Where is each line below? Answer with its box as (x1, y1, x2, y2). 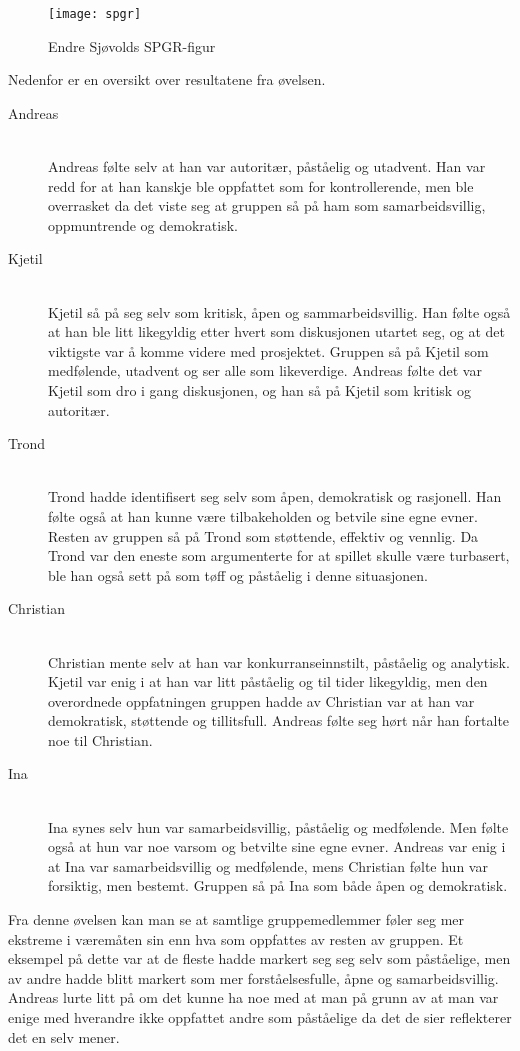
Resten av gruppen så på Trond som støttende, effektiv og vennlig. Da (48, 525, 479, 546)
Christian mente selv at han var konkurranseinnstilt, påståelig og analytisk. (48, 651, 510, 672)
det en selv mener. (8, 1026, 120, 1047)
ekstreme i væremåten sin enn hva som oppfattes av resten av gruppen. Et (8, 928, 464, 949)
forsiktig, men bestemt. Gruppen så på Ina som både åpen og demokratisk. (48, 875, 508, 896)
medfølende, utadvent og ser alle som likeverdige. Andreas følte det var (48, 360, 482, 381)
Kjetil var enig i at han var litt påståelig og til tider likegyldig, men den (48, 671, 488, 692)
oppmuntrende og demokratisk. (48, 214, 238, 235)
